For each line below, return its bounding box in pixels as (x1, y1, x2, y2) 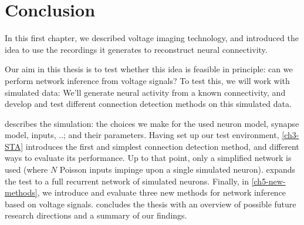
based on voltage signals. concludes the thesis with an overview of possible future (5, 197, 296, 210)
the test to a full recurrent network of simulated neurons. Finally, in (5, 174, 249, 187)
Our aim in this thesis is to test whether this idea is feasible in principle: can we (5, 63, 293, 75)
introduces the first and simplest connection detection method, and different (25, 140, 299, 152)
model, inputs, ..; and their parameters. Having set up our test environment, (5, 129, 279, 141)
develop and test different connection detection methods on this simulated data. (5, 98, 292, 110)
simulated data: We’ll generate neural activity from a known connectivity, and (5, 86, 286, 98)
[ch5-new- (251, 174, 286, 187)
